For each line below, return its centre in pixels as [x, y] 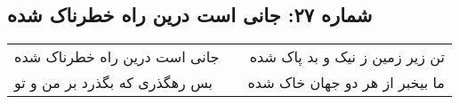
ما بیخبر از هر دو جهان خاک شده [346, 83]
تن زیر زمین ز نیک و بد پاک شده [347, 57]
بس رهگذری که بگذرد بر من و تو [114, 83]
